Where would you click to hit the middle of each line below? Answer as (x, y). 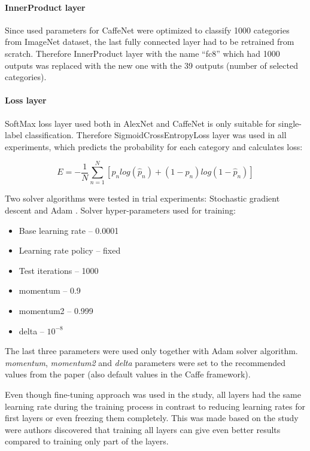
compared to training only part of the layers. (87, 441)
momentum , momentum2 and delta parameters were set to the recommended (145, 362)
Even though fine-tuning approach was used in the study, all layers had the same (153, 394)
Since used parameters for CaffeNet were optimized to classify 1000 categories (147, 30)
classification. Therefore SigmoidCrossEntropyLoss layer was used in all (156, 135)
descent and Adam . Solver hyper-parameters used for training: (120, 210)
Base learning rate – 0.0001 (69, 230)
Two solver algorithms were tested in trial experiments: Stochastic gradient (142, 198)
